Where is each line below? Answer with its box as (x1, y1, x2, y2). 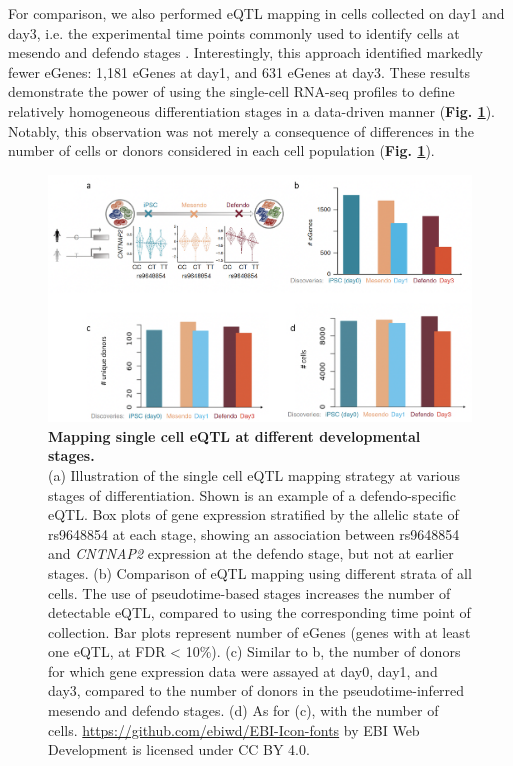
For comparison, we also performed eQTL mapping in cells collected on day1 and (8, 3, 505, 23)
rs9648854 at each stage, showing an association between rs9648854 (48, 523, 460, 544)
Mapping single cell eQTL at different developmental (48, 425, 421, 446)
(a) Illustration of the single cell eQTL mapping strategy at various (48, 464, 461, 485)
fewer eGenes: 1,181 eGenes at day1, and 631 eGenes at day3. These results (8, 61, 470, 82)
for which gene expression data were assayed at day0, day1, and (48, 660, 438, 681)
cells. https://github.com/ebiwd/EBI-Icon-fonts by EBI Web (48, 719, 420, 740)
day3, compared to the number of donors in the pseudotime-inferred (48, 680, 465, 701)
